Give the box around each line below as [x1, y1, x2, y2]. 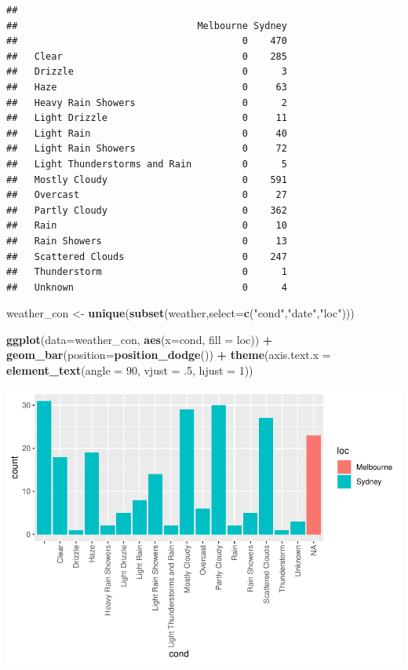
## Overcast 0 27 [6, 189, 287, 201]
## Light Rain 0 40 [6, 127, 287, 139]
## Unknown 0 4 [6, 281, 287, 293]
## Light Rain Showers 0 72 [6, 143, 287, 155]
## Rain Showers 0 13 [6, 235, 287, 247]
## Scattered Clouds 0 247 [6, 251, 287, 262]
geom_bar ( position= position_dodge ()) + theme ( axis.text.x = [6, 346, 331, 363]
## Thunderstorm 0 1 [6, 266, 287, 278]
